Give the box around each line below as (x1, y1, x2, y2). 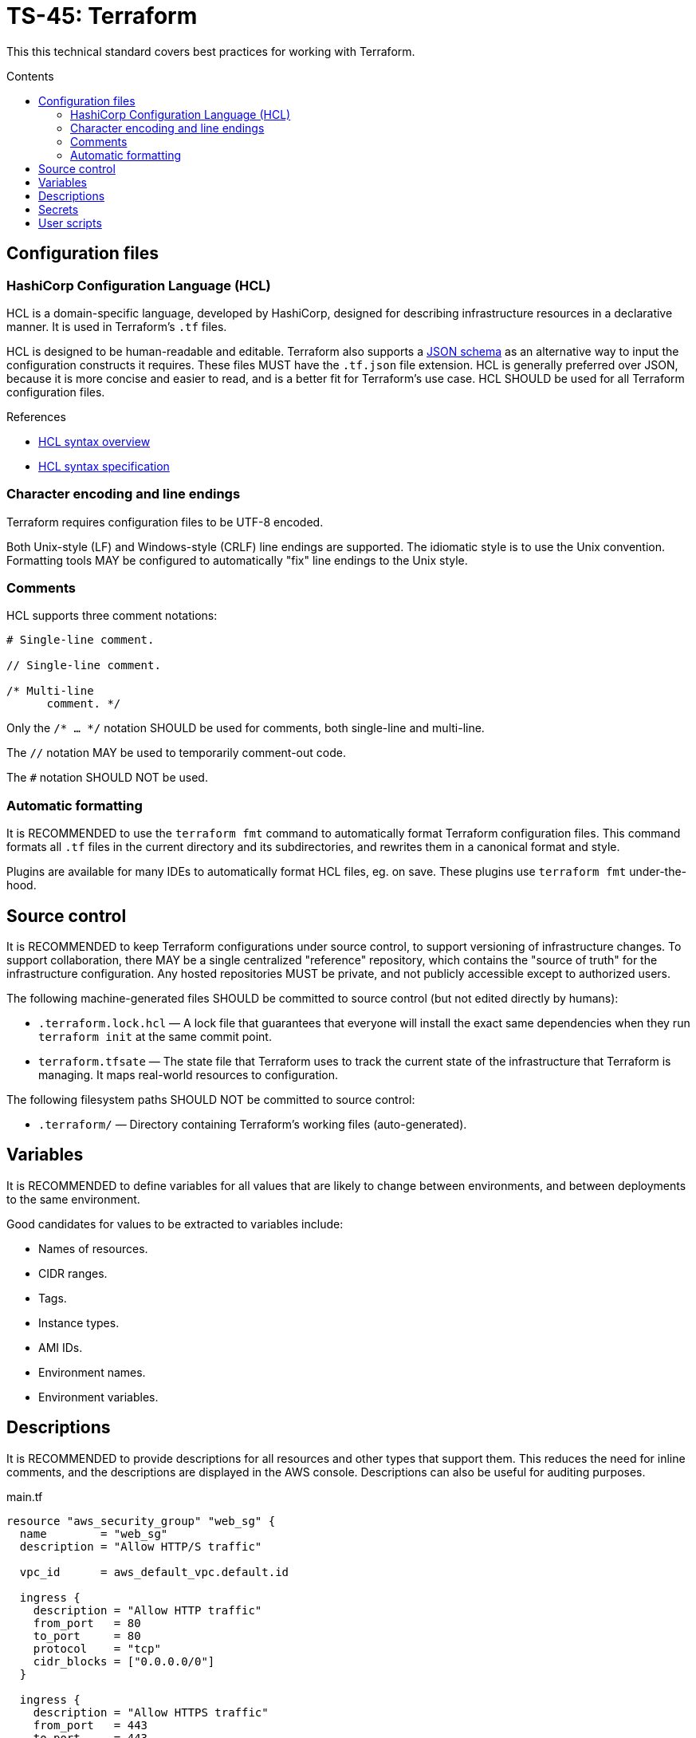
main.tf (6, 1489, 43, 1504)
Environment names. (38, 1365, 146, 1379)
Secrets (38, 202, 79, 216)
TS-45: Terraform (6, 2, 198, 30)
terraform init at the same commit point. (38, 1030, 272, 1044)
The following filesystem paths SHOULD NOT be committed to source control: (6, 1093, 415, 1107)
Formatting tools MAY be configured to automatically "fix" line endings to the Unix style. (6, 553, 468, 567)
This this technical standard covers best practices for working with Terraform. (6, 44, 415, 58)
